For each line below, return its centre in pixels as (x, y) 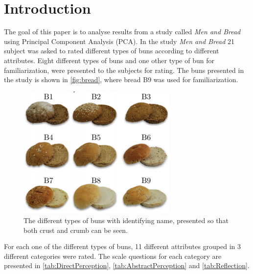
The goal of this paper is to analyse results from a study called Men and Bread (122, 32)
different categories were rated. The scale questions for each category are (113, 256)
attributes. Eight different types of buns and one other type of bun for (109, 60)
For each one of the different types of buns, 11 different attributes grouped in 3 (123, 246)
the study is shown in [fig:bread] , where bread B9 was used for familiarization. (121, 80)
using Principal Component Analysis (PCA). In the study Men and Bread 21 (119, 41)
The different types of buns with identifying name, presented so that (126, 220)
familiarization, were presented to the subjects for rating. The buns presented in (124, 70)
